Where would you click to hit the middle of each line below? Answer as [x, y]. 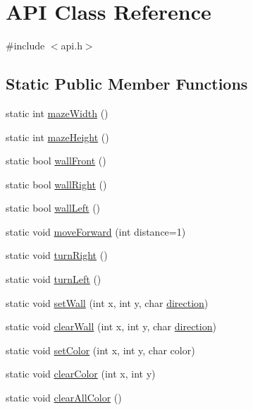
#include [25, 46]
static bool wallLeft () [53, 208]
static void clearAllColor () [64, 398]
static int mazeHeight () [57, 137]
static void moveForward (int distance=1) [96, 231]
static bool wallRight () [56, 184]
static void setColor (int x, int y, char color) [100, 350]
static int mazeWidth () [57, 113]
